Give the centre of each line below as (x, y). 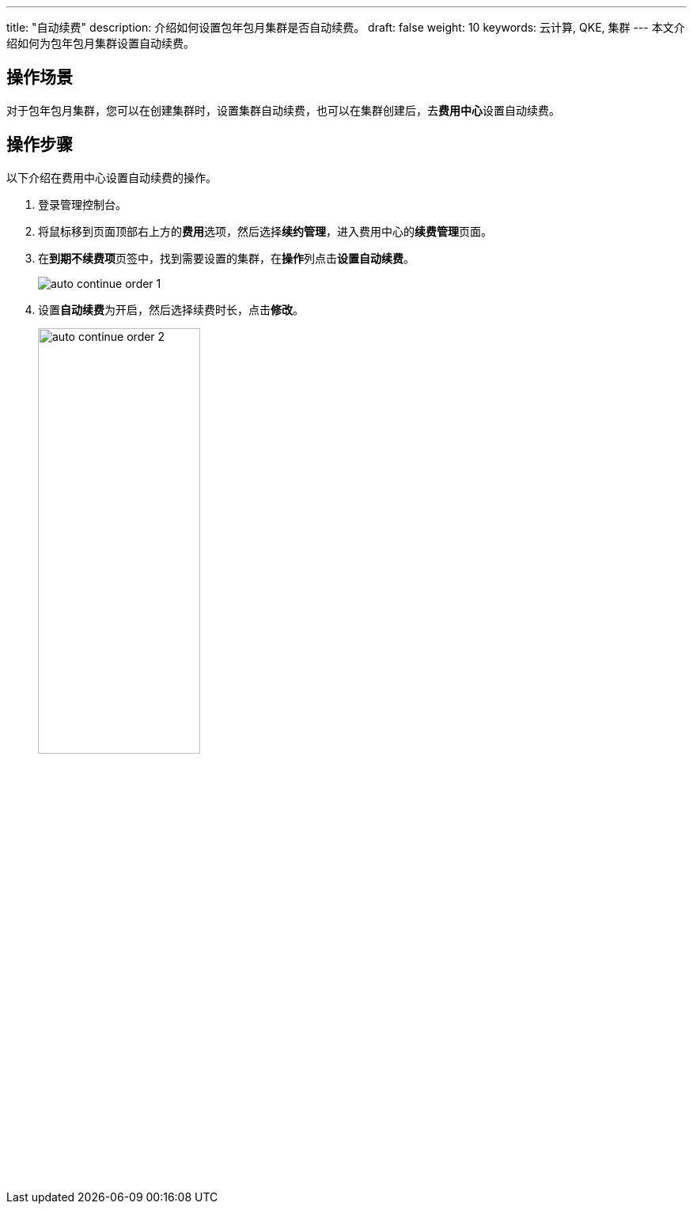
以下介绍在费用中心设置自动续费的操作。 (112, 177)
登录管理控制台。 (82, 204)
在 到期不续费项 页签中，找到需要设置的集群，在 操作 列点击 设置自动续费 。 (226, 258)
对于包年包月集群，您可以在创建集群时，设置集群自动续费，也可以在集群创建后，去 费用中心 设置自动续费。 (283, 110)
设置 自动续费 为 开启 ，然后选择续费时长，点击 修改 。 (171, 309)
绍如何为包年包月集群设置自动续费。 (100, 43)
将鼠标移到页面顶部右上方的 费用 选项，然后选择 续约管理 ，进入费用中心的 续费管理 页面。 (265, 231)
